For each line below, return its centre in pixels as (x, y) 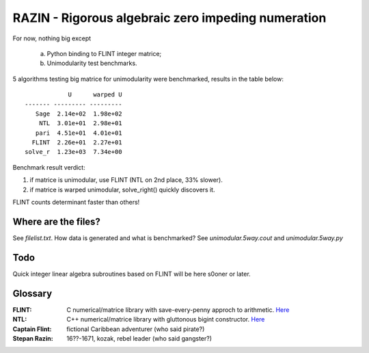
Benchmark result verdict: (49, 167)
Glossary (32, 293)
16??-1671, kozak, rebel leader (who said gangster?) (139, 338)
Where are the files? (56, 221)
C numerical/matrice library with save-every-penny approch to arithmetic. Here (178, 310)
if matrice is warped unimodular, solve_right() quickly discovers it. (122, 189)
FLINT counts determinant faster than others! (76, 202)
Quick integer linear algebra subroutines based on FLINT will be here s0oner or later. (132, 274)
